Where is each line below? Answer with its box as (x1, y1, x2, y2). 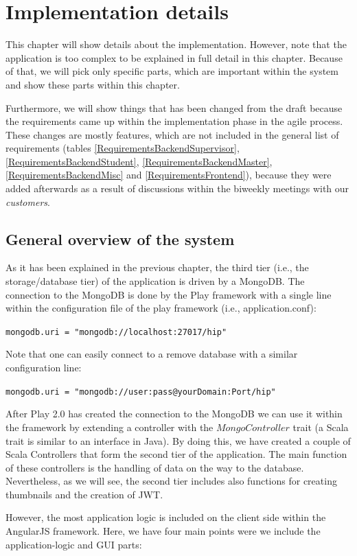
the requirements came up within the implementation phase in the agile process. (5, 114, 343, 128)
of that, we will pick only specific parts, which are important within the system (5, 64, 338, 78)
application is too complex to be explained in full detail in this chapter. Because (5, 50, 343, 65)
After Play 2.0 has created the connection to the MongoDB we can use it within (5, 406, 343, 421)
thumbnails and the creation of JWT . (5, 487, 163, 501)
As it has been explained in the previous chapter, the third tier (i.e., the (5, 260, 309, 275)
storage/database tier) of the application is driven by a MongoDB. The (5, 274, 305, 288)
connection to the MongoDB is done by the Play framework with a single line (5, 287, 332, 301)
